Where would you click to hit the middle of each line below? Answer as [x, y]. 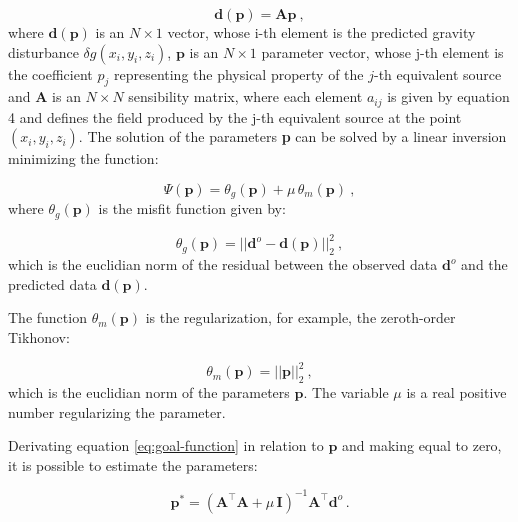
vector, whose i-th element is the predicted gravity [321, 32]
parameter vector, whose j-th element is [382, 51]
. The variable [346, 391]
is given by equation [448, 96]
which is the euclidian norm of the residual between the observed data [223, 264]
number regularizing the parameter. [117, 411]
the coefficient [50, 73]
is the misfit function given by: [192, 208]
